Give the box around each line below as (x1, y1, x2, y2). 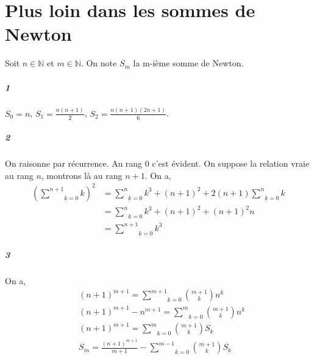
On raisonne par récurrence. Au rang (5, 157, 143, 170)
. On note (80, 57, 117, 69)
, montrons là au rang (41, 169, 123, 181)
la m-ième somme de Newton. (133, 57, 244, 69)
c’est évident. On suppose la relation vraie (152, 157, 310, 170)
